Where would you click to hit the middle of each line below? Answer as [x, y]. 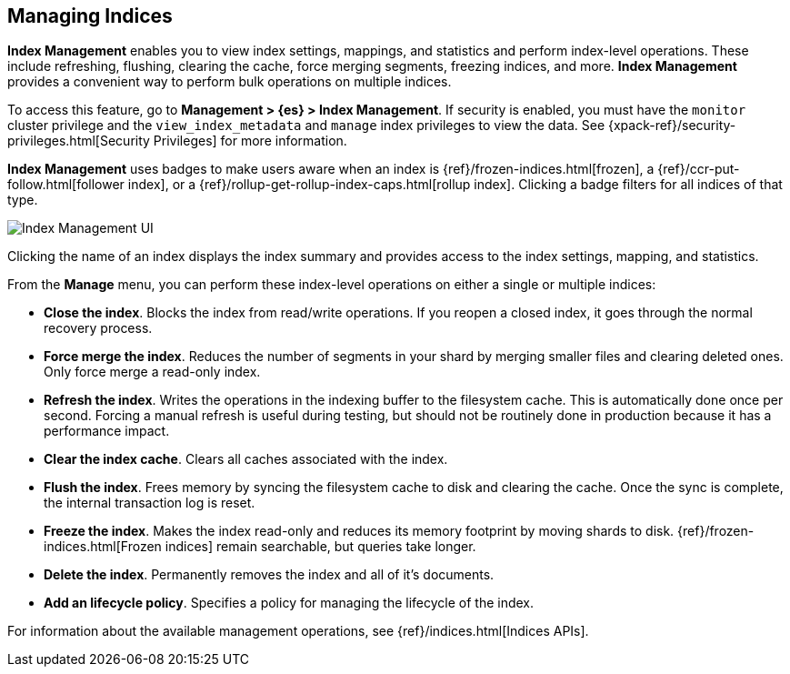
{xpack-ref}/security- [672, 126]
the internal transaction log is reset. [150, 503]
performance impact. [107, 431]
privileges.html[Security [79, 141]
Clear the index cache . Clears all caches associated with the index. [246, 459]
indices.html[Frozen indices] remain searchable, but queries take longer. [260, 547]
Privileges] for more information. [250, 141]
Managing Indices [90, 16]
